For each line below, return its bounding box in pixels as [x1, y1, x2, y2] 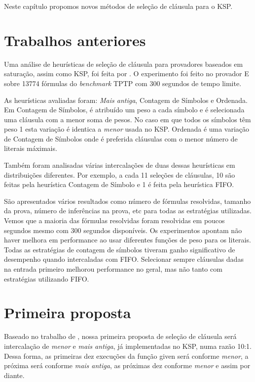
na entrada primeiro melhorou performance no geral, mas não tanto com [4, 264, 222, 274]
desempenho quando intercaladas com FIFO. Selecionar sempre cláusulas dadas [4, 254, 244, 264]
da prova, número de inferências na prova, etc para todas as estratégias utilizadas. [4, 205, 252, 216]
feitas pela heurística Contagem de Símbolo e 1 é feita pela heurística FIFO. [4, 179, 234, 190]
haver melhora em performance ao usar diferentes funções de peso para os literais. [4, 235, 251, 245]
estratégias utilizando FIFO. [4, 273, 89, 284]
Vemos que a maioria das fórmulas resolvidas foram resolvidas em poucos [4, 215, 225, 226]
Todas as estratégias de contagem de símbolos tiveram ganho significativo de [4, 244, 235, 254]
